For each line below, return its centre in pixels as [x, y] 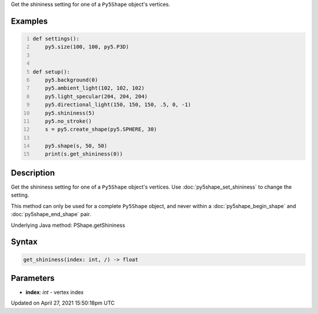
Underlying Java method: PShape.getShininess [68, 225]
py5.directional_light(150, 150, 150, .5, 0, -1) [118, 105]
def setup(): [52, 72]
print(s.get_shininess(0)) [84, 154]
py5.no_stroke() [69, 121]
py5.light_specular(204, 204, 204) [96, 96]
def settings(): [56, 39]
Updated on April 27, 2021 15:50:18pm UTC [63, 303]
